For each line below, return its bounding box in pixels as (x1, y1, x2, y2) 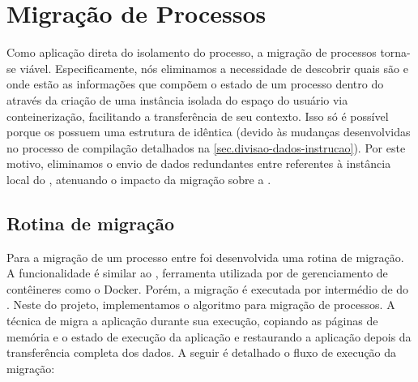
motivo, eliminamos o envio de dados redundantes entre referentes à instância (6, 155, 391, 172)
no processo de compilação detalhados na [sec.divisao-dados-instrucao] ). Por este (6, 139, 406, 156)
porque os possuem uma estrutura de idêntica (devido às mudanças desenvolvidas (6, 123, 411, 140)
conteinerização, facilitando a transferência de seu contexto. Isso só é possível (6, 107, 389, 124)
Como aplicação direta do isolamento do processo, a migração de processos (6, 44, 377, 61)
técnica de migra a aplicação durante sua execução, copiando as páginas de (6, 312, 378, 329)
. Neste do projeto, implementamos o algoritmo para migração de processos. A (6, 296, 395, 313)
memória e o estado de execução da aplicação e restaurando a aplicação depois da (6, 328, 412, 345)
